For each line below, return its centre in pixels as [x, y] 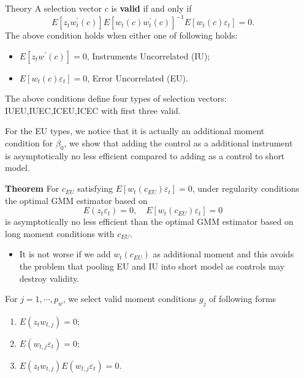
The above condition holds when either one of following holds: [121, 35]
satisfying [95, 188]
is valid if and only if [151, 8]
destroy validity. [49, 278]
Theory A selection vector [54, 8]
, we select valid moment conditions [130, 299]
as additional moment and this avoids [223, 254]
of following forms [243, 299]
